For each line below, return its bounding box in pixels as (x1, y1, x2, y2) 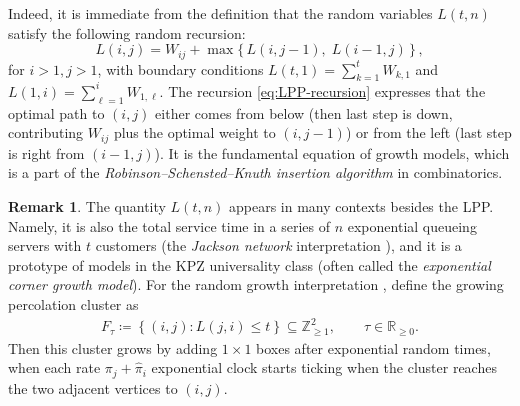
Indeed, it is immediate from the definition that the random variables (8, 3, 433, 23)
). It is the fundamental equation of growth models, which (154, 142, 510, 163)
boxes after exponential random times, (256, 337, 491, 358)
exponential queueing (347, 215, 477, 236)
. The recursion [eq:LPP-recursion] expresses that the (159, 80, 486, 101)
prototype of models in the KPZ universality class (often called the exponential (8, 254, 491, 275)
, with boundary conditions (97, 58, 264, 79)
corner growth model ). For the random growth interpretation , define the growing (8, 274, 504, 295)
